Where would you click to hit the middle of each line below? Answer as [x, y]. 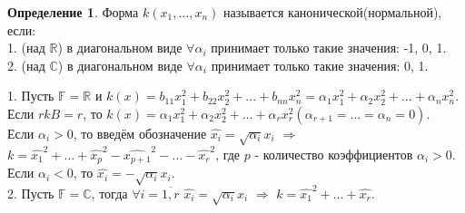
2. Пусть [31, 193]
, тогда [109, 193]
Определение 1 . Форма [73, 12]
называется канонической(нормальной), [332, 12]
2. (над [26, 65]
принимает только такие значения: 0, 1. [320, 65]
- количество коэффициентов [334, 154]
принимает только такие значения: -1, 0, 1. [329, 48]
